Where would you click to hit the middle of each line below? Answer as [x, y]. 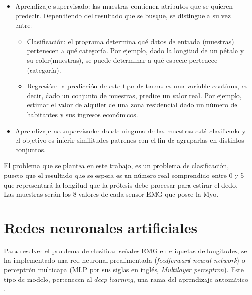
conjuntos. [31, 149]
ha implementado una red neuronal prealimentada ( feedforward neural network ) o [125, 260]
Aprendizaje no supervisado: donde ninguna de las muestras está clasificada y [130, 130]
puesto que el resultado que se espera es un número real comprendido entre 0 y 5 [124, 175]
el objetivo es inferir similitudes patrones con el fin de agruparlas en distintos [130, 140]
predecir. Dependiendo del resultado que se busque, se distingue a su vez [123, 15]
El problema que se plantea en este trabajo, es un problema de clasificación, [117, 166]
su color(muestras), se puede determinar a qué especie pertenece [122, 60]
